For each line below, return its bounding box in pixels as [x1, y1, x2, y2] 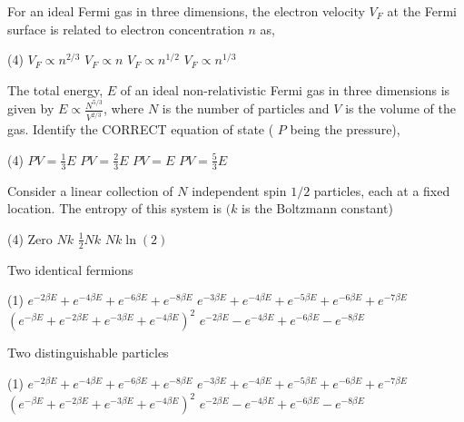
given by [7, 99, 54, 118]
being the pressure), [290, 120, 400, 139]
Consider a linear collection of [7, 181, 173, 200]
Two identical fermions [7, 260, 133, 279]
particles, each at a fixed [313, 181, 450, 200]
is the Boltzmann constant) [242, 199, 393, 218]
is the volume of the [345, 99, 456, 118]
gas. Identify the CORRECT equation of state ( [7, 120, 274, 139]
